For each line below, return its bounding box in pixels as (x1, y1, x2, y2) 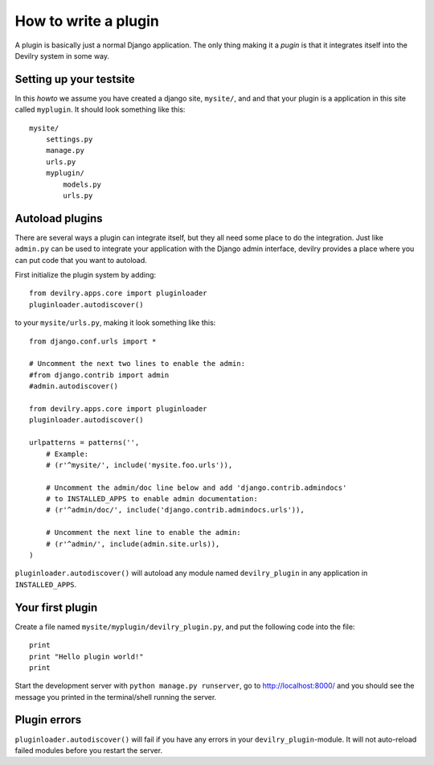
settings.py (45, 135, 93, 144)
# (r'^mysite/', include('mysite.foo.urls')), (45, 460, 233, 470)
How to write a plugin (14, 12, 160, 30)
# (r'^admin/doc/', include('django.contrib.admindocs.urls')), (45, 505, 305, 515)
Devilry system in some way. (14, 51, 110, 60)
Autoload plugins (14, 212, 104, 225)
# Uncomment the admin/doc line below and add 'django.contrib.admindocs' (45, 483, 347, 492)
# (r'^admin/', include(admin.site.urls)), (45, 539, 220, 549)
